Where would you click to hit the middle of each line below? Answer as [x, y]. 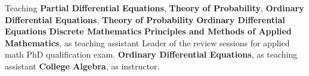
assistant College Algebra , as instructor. [82, 66]
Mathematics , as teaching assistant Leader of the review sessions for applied [147, 42]
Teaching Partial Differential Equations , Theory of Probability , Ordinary [154, 8]
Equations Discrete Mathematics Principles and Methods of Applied [148, 31]
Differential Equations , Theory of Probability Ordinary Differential [145, 19]
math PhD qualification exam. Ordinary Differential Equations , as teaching [151, 54]
